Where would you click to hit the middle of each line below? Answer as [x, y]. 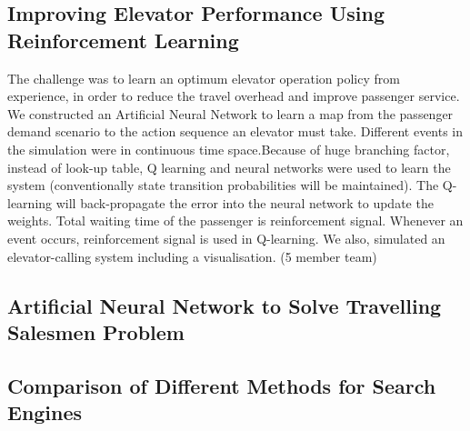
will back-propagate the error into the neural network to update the [245, 202]
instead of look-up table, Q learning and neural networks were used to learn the [229, 167]
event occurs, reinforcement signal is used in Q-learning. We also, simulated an [226, 238]
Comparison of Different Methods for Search [222, 385]
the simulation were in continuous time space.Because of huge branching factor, [229, 149]
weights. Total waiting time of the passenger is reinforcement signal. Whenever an [235, 221]
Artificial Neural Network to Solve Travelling [225, 305]
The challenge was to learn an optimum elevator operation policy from [204, 78]
